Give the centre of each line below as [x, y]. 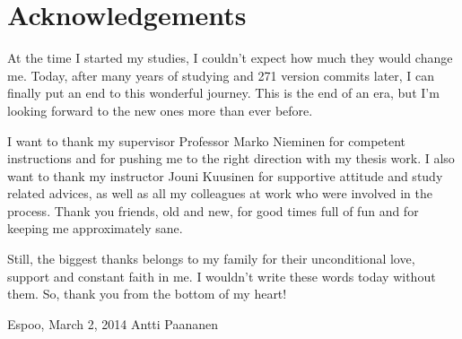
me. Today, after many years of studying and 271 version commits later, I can [221, 75]
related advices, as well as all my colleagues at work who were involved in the [220, 193]
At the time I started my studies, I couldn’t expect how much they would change [230, 58]
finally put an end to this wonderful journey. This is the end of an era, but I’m [223, 93]
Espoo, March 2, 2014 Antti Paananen [113, 323]
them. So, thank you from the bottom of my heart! [147, 294]
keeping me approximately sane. [95, 228]
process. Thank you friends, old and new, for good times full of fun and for [213, 210]
